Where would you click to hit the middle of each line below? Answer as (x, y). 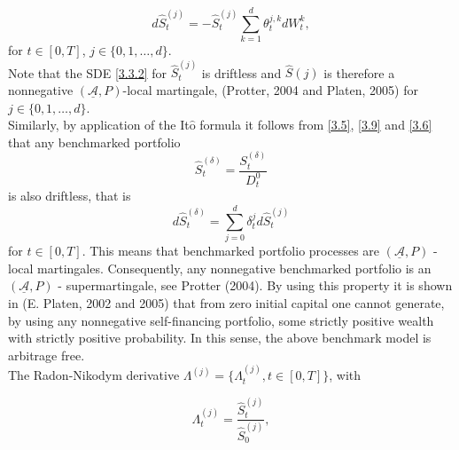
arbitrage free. (47, 355)
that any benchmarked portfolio (94, 142)
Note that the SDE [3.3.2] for (87, 72)
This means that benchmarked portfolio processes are (235, 251)
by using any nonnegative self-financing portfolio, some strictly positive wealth (221, 320)
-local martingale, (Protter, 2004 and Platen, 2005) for (270, 89)
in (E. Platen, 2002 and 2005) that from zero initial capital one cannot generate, (226, 302)
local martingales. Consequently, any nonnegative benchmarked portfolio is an (220, 268)
